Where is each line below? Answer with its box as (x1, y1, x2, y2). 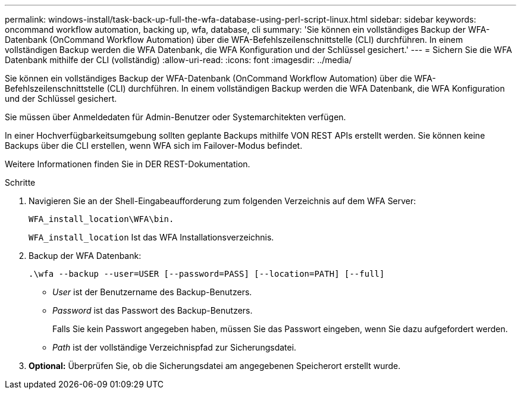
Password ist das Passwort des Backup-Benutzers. (52, 305, 253, 315)
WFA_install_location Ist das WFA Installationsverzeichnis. (29, 232, 274, 242)
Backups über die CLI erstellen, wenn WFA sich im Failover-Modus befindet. (5, 140, 303, 151)
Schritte (5, 177, 36, 187)
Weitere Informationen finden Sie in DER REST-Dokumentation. (5, 159, 250, 169)
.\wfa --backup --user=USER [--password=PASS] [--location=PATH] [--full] (29, 269, 385, 279)
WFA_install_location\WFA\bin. (29, 214, 174, 224)
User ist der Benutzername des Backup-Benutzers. (52, 287, 252, 297)
